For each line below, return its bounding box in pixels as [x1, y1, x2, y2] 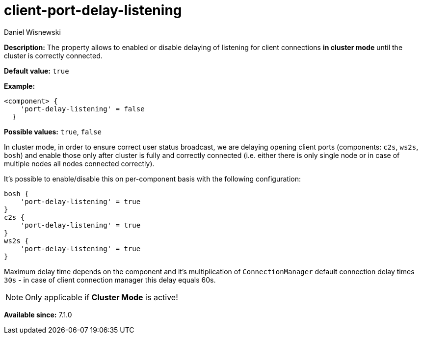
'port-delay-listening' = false [20, 104, 145, 113]
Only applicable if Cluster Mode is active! [25, 292, 178, 302]
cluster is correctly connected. [4, 51, 103, 60]
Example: [4, 81, 35, 90]
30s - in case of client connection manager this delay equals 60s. [4, 275, 216, 284]
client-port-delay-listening [4, 2, 182, 19]
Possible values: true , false [4, 127, 102, 136]
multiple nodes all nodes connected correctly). [4, 159, 155, 168]
